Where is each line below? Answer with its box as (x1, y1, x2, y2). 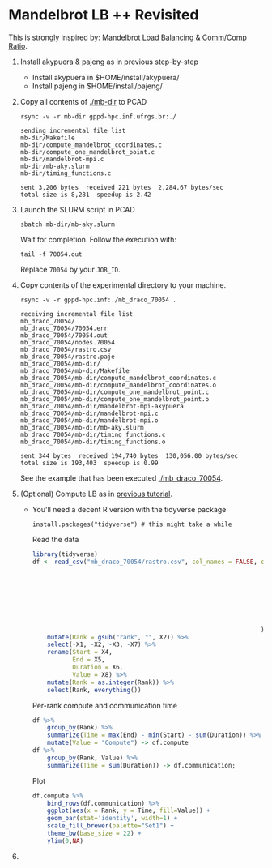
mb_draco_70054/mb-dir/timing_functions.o (19, 438, 166, 446)
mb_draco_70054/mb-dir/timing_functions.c (19, 430, 166, 438)
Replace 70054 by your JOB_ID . (19, 264, 121, 274)
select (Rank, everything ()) (47, 686, 142, 694)
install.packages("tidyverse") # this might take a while (32, 520, 232, 528)
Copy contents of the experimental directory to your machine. (19, 280, 227, 289)
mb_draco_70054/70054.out (19, 331, 108, 340)
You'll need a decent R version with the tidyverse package (32, 504, 227, 514)
